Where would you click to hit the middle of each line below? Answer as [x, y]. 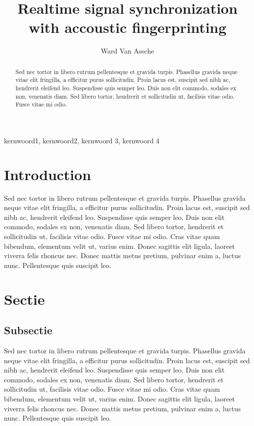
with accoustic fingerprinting [127, 27]
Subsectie [28, 330]
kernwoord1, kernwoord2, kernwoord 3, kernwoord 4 [82, 140]
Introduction [48, 174]
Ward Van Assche [127, 51]
